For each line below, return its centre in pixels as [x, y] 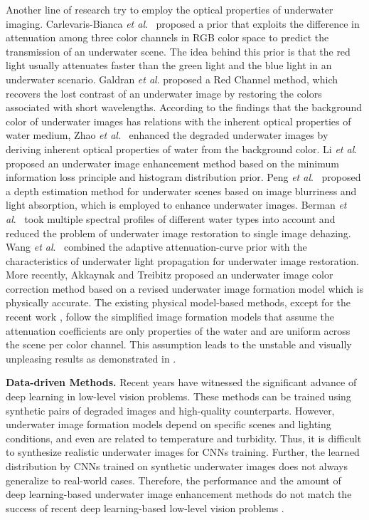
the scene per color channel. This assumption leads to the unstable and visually [179, 344]
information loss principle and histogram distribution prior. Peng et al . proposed [183, 177]
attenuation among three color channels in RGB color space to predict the [167, 37]
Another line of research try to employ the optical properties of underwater [170, 9]
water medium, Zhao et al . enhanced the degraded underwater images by [167, 135]
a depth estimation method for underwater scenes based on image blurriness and [181, 191]
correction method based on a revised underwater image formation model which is [184, 288]
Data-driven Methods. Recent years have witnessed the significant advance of [181, 382]
